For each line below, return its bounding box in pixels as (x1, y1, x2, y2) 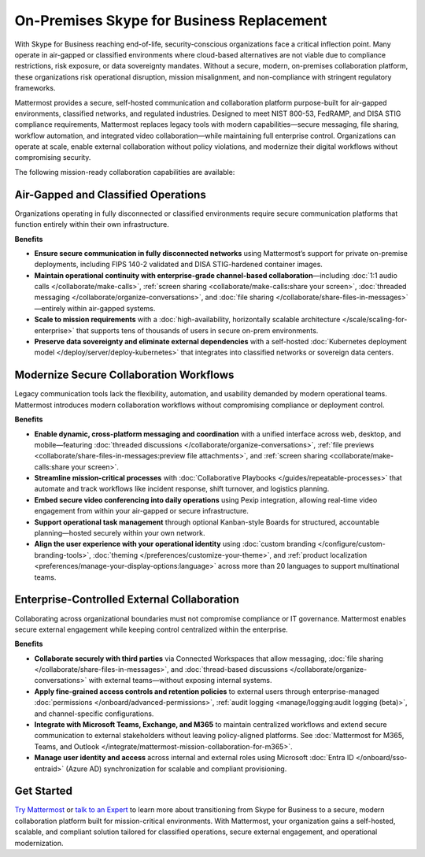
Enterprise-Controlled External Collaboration (14, 593, 240, 607)
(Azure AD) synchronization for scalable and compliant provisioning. (65, 764, 287, 774)
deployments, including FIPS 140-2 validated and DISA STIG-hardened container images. (34, 260, 323, 269)
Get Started (14, 785, 72, 798)
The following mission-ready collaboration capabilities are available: (14, 167, 235, 176)
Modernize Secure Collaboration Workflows (14, 369, 235, 382)
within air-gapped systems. (67, 303, 156, 313)
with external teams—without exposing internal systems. (88, 676, 272, 685)
